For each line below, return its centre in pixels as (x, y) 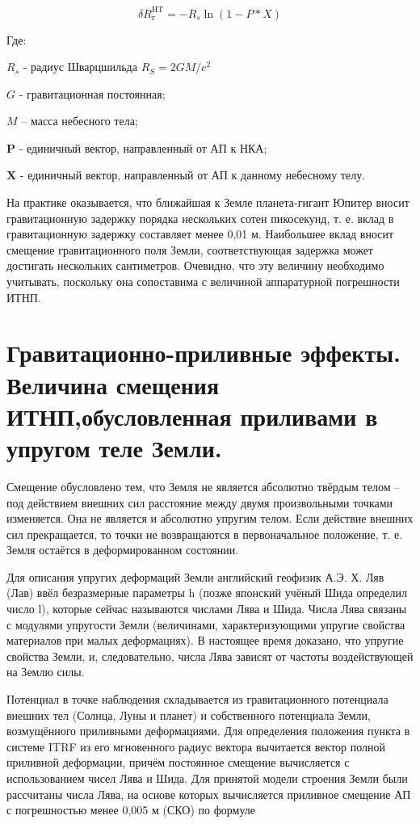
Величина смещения (113, 384)
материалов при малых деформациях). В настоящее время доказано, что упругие (205, 640)
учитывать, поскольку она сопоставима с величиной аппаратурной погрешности (203, 282)
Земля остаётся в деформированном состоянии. (123, 550)
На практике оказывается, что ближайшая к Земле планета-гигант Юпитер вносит (208, 202)
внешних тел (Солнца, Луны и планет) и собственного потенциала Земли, (189, 715)
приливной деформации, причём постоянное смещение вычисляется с (178, 762)
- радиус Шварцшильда (80, 67)
